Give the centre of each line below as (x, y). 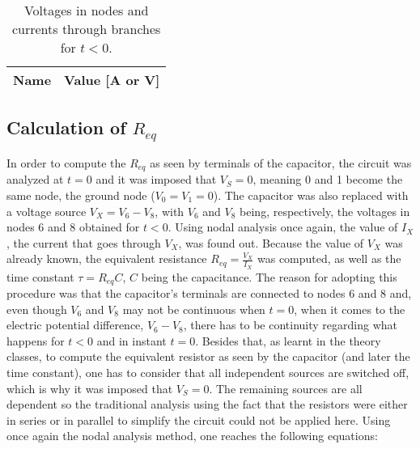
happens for (36, 340)
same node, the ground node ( (81, 195)
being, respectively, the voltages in (325, 211)
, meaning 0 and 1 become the (328, 179)
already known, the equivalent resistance (107, 258)
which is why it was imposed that (90, 388)
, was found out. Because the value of (271, 242)
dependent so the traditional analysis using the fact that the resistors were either (207, 404)
